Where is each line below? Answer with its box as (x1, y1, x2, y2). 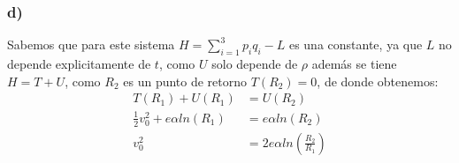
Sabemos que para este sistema (7, 35, 175, 54)
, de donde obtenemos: (317, 71, 439, 90)
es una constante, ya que (288, 35, 423, 54)
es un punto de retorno (123, 71, 248, 90)
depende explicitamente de (7, 55, 151, 73)
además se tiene (311, 55, 397, 73)
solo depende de (211, 55, 298, 73)
